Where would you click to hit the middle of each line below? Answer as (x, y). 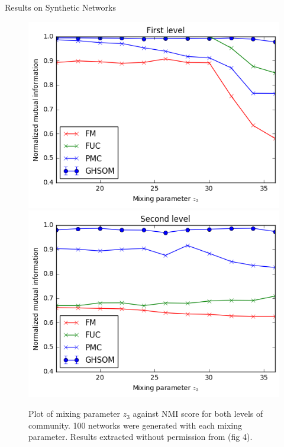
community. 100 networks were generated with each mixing (135, 425)
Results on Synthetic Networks (60, 7)
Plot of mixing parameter (75, 414)
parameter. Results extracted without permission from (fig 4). (141, 437)
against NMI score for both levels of (198, 414)
